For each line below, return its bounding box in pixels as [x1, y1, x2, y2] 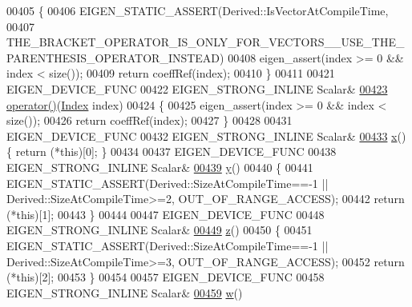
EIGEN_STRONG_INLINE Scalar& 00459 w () [6, 284, 243, 301]
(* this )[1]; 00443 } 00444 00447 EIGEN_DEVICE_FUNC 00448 [6, 205, 325, 222]
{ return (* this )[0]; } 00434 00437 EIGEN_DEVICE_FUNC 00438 [6, 143, 337, 160]
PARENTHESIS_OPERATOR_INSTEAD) [6, 49, 224, 66]
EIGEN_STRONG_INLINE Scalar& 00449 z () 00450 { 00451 [6, 221, 313, 238]
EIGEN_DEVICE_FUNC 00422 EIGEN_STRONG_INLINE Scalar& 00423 [6, 80, 388, 97]
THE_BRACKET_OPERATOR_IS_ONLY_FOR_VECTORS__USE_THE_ [6, 34, 405, 50]
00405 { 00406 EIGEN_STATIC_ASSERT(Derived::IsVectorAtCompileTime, [6, 2, 389, 18]
